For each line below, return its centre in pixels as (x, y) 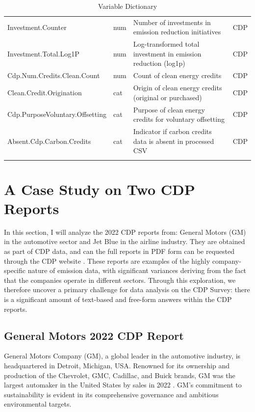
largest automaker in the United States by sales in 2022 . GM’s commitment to (123, 385)
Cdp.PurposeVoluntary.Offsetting (57, 114)
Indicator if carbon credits (172, 131)
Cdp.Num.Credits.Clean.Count (54, 75)
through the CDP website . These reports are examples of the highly (107, 261)
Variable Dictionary (127, 6)
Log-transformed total (166, 44)
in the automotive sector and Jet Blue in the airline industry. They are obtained (125, 241)
